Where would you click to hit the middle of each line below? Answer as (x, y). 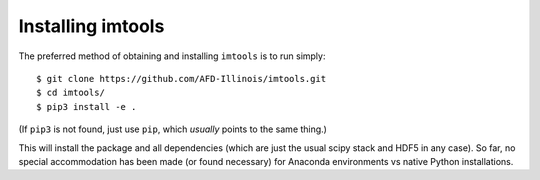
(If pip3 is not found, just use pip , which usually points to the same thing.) (172, 129)
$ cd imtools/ (70, 93)
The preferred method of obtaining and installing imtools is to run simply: (172, 56)
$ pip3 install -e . (86, 106)
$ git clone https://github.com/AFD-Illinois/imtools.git (181, 78)
